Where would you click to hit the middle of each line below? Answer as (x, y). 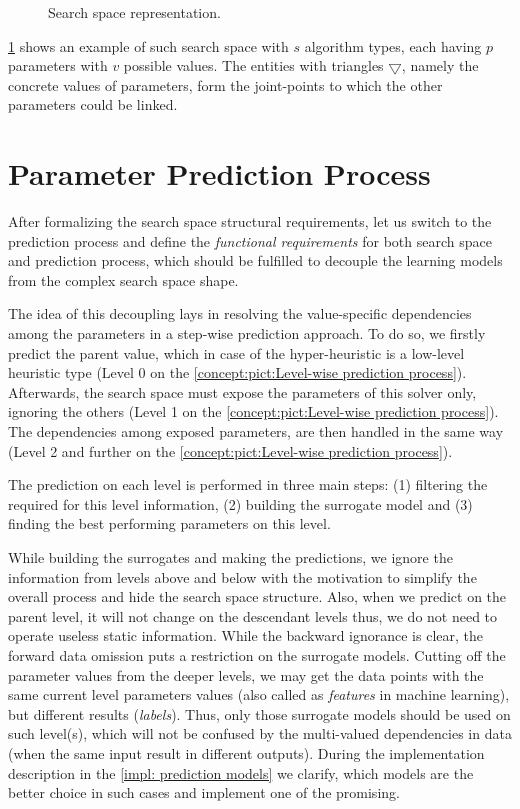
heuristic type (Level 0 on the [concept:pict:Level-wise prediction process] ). (237, 372)
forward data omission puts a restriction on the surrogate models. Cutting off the (257, 654)
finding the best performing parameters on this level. (169, 523)
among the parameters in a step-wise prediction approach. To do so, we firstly (247, 333)
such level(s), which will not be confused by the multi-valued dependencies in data (260, 733)
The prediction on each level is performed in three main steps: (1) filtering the (248, 484)
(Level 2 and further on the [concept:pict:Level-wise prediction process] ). (230, 450)
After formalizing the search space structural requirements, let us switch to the (250, 221)
